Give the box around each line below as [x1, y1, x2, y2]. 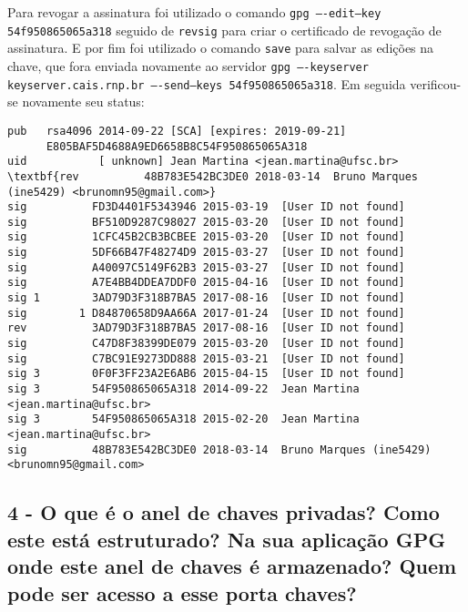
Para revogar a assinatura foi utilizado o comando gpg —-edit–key [7, 3, 382, 21]
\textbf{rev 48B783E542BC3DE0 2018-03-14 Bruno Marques [7, 169, 419, 183]
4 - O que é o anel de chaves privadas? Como [7, 498, 440, 526]
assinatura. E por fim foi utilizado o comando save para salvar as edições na [7, 38, 434, 57]
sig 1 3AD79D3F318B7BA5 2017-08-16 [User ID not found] [7, 291, 405, 305]
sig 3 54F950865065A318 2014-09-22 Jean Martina [7, 382, 360, 396]
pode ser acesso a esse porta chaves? [7, 578, 357, 607]
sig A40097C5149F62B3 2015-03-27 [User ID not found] [7, 260, 405, 274]
